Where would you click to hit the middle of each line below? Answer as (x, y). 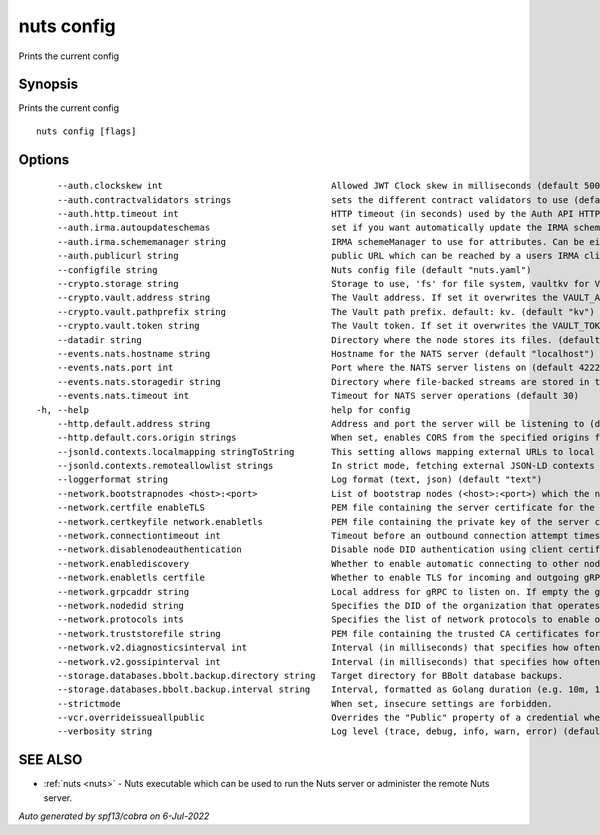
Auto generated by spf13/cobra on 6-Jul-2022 (114, 816)
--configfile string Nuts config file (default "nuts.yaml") (294, 269)
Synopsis (48, 84)
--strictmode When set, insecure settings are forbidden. (305, 703)
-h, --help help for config (223, 409)
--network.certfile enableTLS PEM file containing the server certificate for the (325, 508)
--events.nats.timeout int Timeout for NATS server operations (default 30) (318, 396)
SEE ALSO (50, 760)
